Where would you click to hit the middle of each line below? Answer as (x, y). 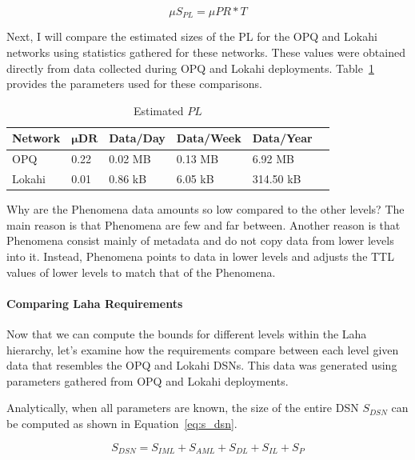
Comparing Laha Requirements (95, 303)
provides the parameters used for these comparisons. (134, 84)
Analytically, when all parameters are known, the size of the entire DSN (183, 408)
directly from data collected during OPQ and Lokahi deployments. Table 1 (190, 68)
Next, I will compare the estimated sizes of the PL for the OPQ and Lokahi (192, 36)
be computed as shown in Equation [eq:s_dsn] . (122, 423)
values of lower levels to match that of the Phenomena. (141, 272)
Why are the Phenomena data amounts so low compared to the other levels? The (206, 209)
